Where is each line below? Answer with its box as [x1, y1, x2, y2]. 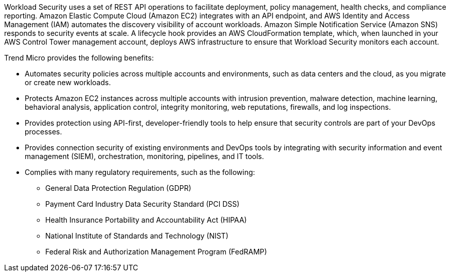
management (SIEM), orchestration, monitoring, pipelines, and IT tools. [25, 152, 264, 161]
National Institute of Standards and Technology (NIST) [45, 231, 229, 240]
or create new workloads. [25, 78, 111, 87]
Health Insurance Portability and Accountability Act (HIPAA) [45, 215, 247, 224]
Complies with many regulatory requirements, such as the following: [25, 168, 255, 176]
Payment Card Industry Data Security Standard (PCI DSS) [45, 200, 240, 208]
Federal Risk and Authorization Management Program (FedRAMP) [45, 247, 267, 256]
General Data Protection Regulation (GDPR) [45, 184, 191, 192]
